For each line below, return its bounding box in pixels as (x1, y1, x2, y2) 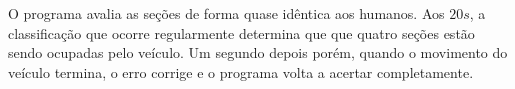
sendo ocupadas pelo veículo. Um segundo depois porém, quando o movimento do (8, 42, 508, 63)
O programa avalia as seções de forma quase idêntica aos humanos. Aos (8, 3, 445, 23)
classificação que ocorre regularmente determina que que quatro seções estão (8, 22, 475, 43)
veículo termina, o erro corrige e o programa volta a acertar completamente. (8, 61, 474, 82)
